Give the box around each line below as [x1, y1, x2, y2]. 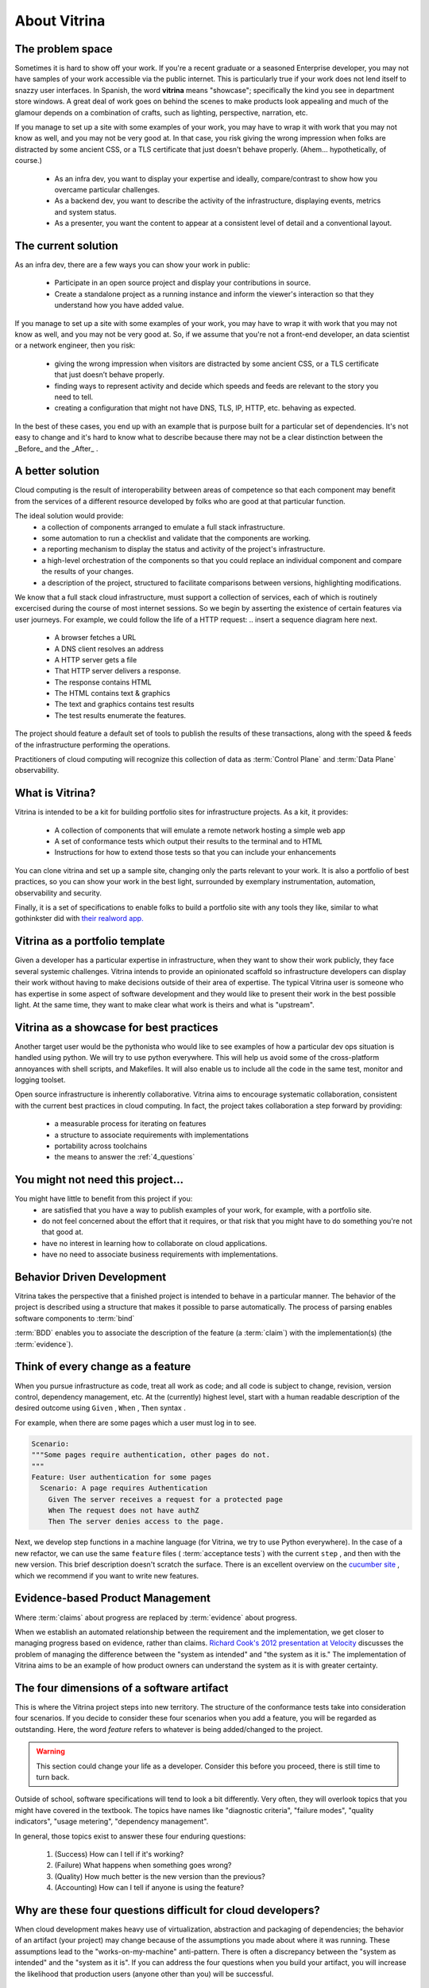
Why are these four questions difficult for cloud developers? [14, 1903, 321, 1916]
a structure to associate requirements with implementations [54, 1130, 249, 1140]
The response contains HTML [54, 677, 152, 687]
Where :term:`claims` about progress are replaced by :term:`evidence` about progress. [14, 1613, 297, 1622]
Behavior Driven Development [14, 1271, 167, 1283]
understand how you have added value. [54, 301, 184, 310]
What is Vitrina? [14, 786, 96, 800]
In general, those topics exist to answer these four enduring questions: [14, 1831, 246, 1841]
